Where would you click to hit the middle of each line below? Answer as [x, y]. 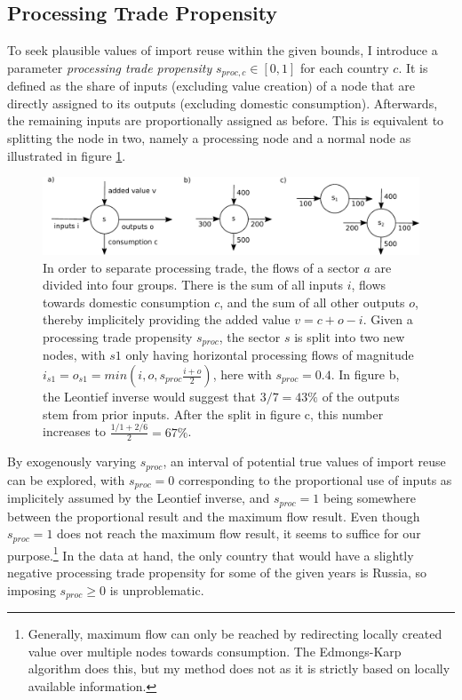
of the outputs [361, 397]
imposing [32, 589]
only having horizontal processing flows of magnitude [270, 355]
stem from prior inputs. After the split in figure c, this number [213, 414]
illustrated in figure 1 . [67, 155]
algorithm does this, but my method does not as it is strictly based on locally [239, 668]
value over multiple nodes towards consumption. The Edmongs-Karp [215, 651]
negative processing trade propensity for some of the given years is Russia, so [217, 572]
